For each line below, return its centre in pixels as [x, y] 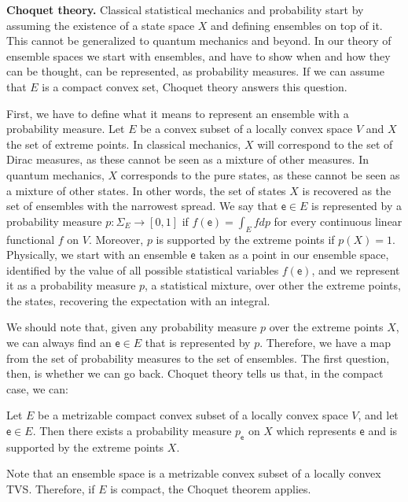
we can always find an [59, 343]
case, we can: [37, 388]
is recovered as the [347, 190]
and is [383, 431]
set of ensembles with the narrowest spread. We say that [142, 206]
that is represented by [198, 343]
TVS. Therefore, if [51, 489]
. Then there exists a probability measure [132, 431]
